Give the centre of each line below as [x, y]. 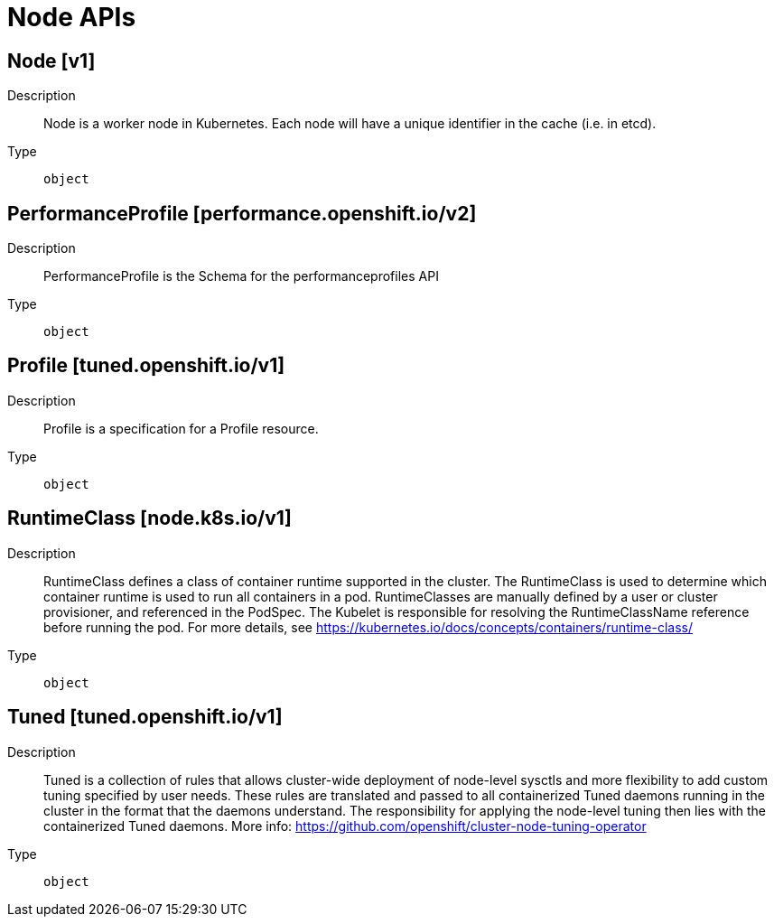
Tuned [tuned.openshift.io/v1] [145, 717]
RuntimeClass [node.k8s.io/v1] [149, 518]
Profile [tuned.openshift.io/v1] [146, 366]
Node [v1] [51, 61]
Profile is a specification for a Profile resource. [181, 428]
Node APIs [72, 17]
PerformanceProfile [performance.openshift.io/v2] [242, 213]
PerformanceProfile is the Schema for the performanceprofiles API [241, 276]
